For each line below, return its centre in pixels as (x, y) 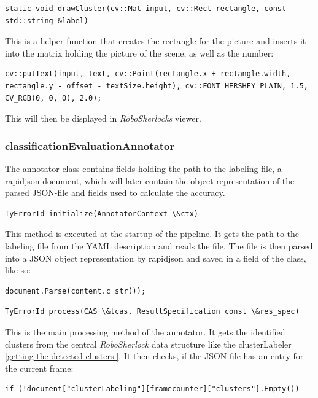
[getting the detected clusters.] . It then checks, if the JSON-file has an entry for (154, 356)
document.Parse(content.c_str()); (76, 291)
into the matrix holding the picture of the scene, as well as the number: (139, 53)
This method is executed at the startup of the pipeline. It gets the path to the (152, 234)
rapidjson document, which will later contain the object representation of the (150, 180)
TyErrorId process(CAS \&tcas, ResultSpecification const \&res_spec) (152, 312)
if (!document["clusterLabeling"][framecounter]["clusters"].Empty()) (152, 389)
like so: (18, 270)
